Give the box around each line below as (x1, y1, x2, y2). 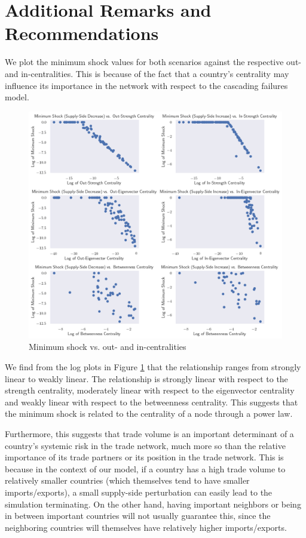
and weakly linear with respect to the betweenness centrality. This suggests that (5, 395, 298, 408)
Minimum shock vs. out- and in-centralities (29, 340, 186, 353)
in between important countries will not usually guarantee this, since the (5, 509, 271, 522)
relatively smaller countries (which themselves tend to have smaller (5, 474, 250, 487)
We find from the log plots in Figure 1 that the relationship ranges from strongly (5, 360, 301, 373)
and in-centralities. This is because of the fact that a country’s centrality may (5, 67, 289, 79)
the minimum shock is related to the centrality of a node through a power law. (5, 407, 293, 420)
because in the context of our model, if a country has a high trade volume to (5, 462, 286, 475)
